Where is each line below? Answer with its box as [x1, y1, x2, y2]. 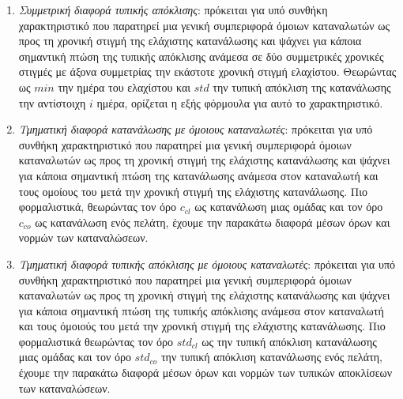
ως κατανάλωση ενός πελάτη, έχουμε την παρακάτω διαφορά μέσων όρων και [35, 213, 390, 230]
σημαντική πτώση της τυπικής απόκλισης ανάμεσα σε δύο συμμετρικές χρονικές [18, 47, 384, 64]
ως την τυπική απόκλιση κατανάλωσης [201, 333, 377, 349]
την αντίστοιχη [18, 94, 86, 111]
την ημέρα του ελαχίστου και [58, 78, 191, 95]
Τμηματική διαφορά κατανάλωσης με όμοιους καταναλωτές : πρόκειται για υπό [18, 121, 373, 137]
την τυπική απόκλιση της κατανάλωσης [213, 78, 391, 95]
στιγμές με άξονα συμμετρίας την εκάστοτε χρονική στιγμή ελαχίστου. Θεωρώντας [18, 63, 397, 80]
